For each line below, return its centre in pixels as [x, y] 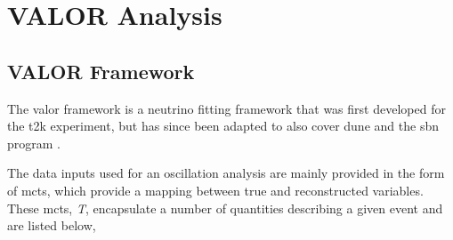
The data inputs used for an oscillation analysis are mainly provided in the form [226, 173]
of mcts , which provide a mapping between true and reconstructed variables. [215, 190]
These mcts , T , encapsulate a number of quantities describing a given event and [225, 208]
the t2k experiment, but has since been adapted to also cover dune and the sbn [223, 126]
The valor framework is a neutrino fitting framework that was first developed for [226, 108]
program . [34, 143]
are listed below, [52, 225]
